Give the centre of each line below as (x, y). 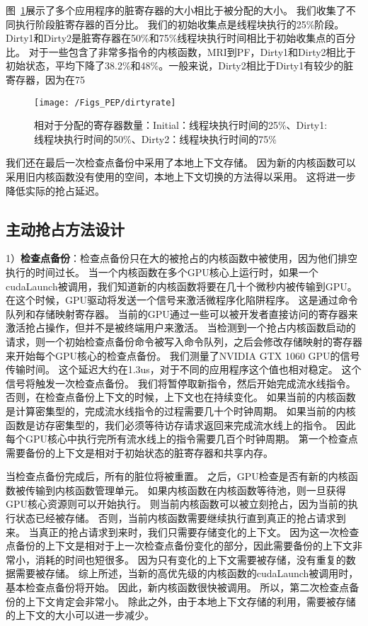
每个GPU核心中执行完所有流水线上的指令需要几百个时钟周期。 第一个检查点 (182, 439)
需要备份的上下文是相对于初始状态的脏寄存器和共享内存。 (139, 452)
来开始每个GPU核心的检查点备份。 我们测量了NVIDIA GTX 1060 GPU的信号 (183, 355)
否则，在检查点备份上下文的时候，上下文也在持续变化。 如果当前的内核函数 (181, 397)
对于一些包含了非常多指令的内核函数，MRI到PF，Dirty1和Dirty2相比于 (192, 51)
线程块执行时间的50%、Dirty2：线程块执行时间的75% (155, 138)
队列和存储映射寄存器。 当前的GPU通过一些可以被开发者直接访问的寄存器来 (182, 313)
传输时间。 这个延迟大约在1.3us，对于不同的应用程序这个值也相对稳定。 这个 (184, 369)
